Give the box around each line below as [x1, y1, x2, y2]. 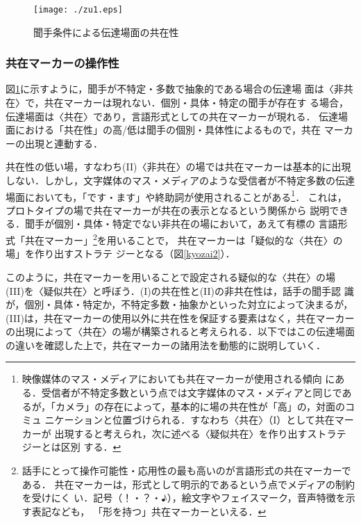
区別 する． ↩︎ [60, 440, 121, 454]
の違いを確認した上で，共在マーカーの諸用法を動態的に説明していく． [6, 337, 326, 352]
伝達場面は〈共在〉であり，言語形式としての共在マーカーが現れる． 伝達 [6, 108, 339, 123]
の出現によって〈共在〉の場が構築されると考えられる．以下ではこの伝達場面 [6, 324, 355, 339]
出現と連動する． [24, 136, 103, 150]
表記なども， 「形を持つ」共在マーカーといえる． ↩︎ [31, 504, 267, 518]
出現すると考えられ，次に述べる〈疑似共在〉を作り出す [54, 426, 308, 440]
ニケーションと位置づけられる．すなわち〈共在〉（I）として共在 [44, 412, 335, 427]
